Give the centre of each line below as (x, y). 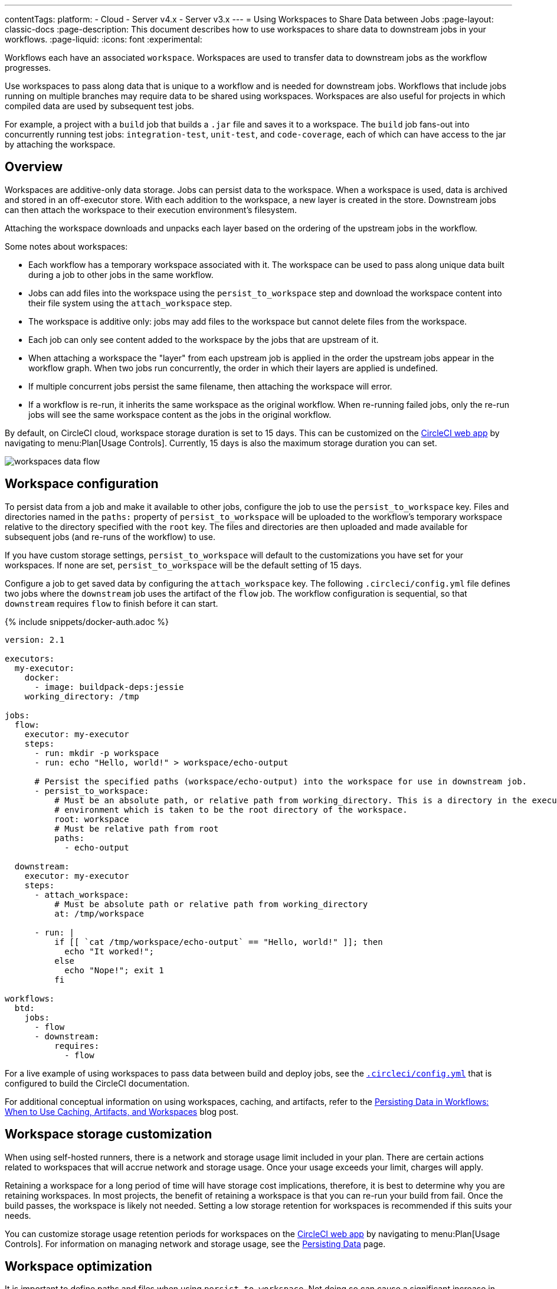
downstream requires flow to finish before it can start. (112, 603)
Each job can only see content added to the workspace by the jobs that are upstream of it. (204, 339)
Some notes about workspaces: (66, 246)
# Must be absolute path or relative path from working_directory (211, 904)
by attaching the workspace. (60, 144)
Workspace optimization (78, 1266)
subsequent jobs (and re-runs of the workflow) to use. (110, 536)
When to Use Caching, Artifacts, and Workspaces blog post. (122, 1111)
